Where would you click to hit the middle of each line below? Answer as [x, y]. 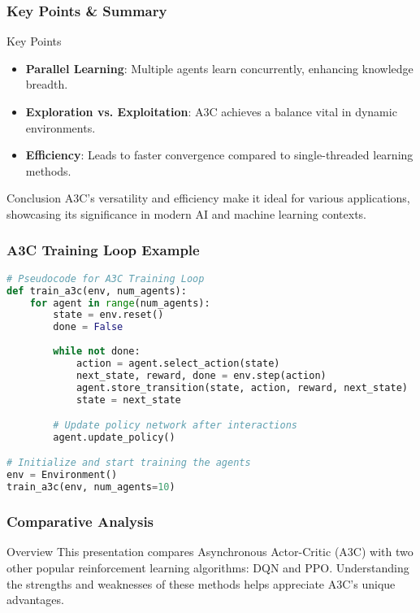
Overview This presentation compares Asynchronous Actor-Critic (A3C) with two [210, 552]
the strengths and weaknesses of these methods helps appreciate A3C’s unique [201, 583]
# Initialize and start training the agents [129, 463]
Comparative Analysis [80, 522]
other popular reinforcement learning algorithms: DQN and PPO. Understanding [208, 567]
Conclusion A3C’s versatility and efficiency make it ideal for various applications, [208, 198]
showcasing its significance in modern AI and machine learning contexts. [187, 213]
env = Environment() [62, 475]
